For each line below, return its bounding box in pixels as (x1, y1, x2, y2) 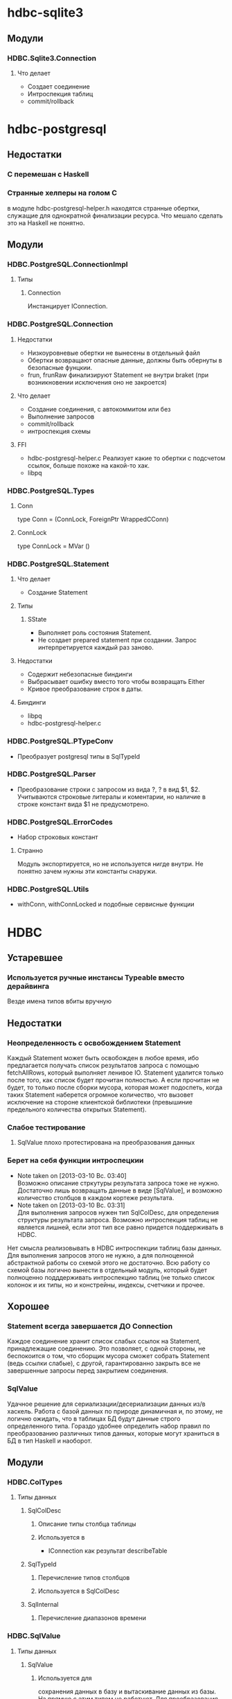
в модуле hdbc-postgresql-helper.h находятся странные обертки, (7, 204, 200, 212)
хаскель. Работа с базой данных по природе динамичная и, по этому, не (7, 1407, 223, 1415)
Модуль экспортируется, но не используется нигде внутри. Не (17, 860, 204, 868)
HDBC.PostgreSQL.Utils (7, 885, 89, 895)
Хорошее (7, 1301, 50, 1312)
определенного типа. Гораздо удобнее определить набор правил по (7, 1422, 211, 1430)
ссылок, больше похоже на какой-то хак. (27, 461, 150, 469)
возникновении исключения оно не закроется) (27, 378, 168, 386)
